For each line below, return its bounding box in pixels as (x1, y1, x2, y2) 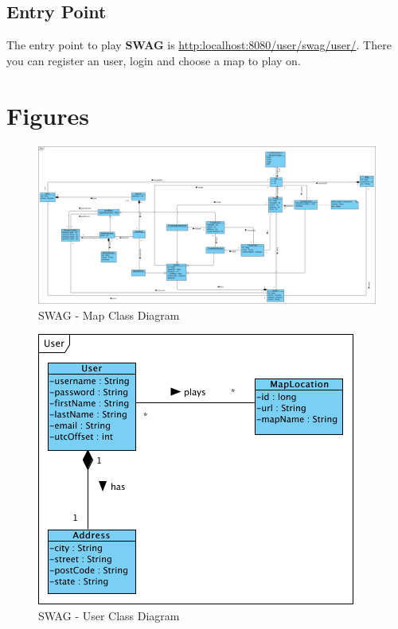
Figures (6, 99, 89, 131)
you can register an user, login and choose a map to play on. (6, 52, 301, 68)
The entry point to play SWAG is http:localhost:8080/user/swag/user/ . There (6, 37, 392, 53)
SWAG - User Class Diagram (38, 608, 180, 624)
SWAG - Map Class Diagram (38, 306, 180, 323)
